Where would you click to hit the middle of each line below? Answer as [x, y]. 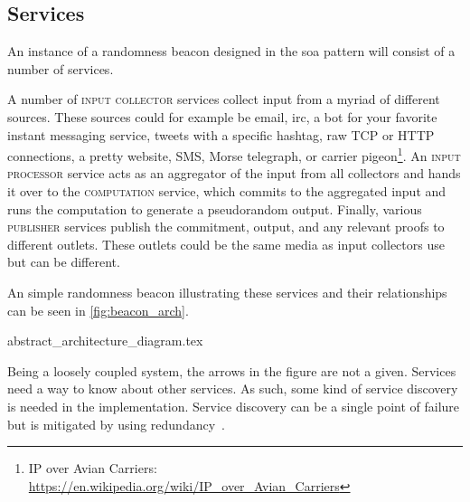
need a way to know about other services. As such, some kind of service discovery [233, 388]
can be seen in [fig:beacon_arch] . [98, 310]
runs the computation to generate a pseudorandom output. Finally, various [215, 208]
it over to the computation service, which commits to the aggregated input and [227, 191]
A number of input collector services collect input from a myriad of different [224, 99]
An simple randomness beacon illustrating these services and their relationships [227, 292]
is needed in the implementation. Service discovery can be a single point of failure [234, 406]
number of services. [61, 68]
